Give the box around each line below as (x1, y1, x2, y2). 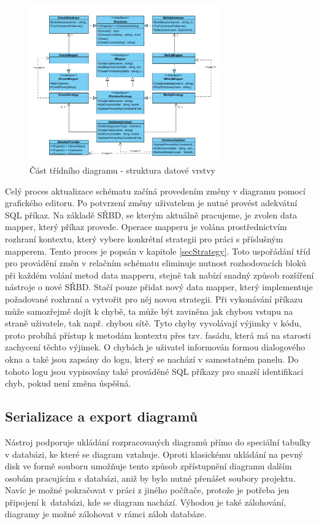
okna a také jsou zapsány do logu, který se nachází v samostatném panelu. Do (5, 352, 299, 365)
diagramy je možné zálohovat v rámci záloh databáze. (5, 507, 207, 520)
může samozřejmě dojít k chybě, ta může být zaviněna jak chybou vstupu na (5, 304, 293, 317)
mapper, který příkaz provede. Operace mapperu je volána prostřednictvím (5, 220, 287, 233)
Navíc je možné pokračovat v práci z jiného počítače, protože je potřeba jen (5, 484, 290, 496)
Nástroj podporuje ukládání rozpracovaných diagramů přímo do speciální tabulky (5, 435, 311, 448)
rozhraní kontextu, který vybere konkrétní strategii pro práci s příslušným (5, 233, 283, 245)
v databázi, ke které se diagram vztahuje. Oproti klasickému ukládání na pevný (5, 447, 304, 460)
